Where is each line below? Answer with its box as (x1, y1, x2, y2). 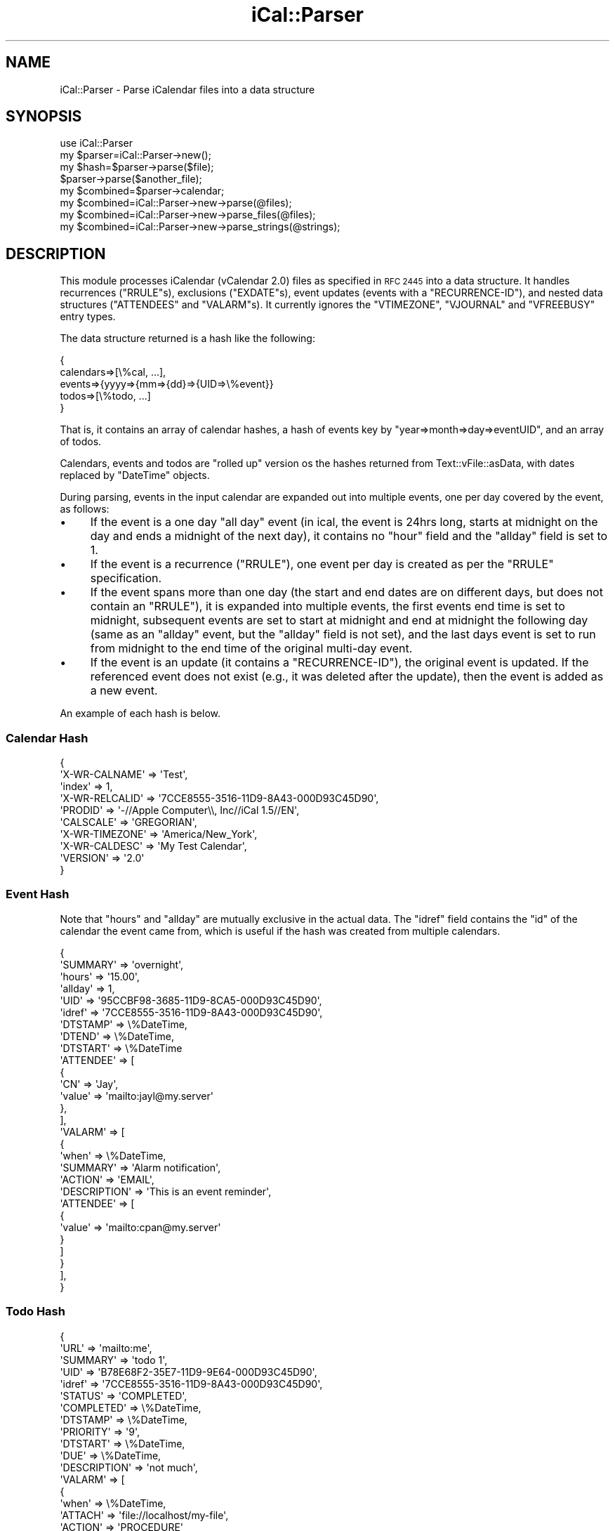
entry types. (60, 310, 116, 323)
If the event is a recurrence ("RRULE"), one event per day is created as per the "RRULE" (90, 557, 554, 572)
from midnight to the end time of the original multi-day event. (90, 641, 413, 656)
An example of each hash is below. (60, 707, 221, 720)
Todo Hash (6, 1304, 65, 1319)
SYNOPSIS (6, 107, 82, 126)
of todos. (60, 435, 102, 448)
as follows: (60, 503, 110, 515)
